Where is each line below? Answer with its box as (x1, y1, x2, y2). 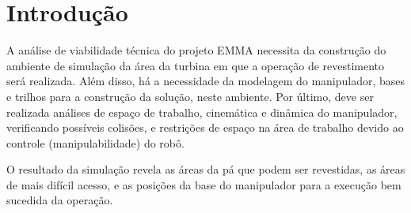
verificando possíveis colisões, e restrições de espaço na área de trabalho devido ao (6, 119, 404, 136)
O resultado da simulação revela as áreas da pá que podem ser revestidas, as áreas (6, 161, 405, 177)
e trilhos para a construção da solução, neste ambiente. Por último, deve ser (6, 88, 374, 104)
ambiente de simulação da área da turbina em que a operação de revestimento (6, 57, 385, 73)
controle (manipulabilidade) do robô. (6, 134, 185, 151)
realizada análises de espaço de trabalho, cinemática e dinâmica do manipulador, (6, 103, 398, 120)
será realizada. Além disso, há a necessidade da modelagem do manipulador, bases (6, 73, 405, 89)
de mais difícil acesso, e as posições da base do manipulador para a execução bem (6, 176, 401, 192)
